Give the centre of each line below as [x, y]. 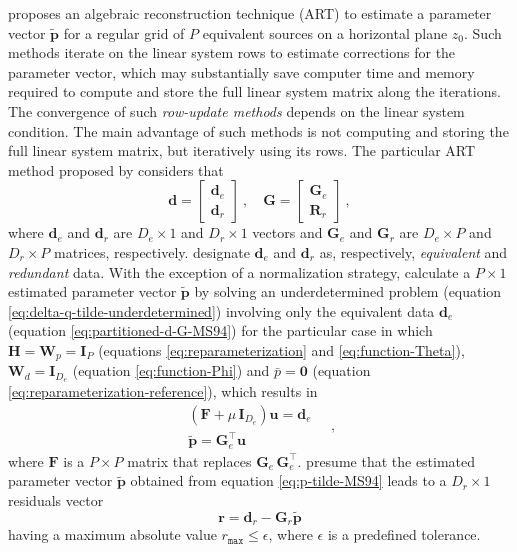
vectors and [287, 232]
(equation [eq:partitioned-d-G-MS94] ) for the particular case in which [220, 330]
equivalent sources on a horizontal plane [325, 32]
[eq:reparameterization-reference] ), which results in [163, 391]
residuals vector [56, 500]
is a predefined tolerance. [404, 534]
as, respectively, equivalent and [413, 251]
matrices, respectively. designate [152, 251]
